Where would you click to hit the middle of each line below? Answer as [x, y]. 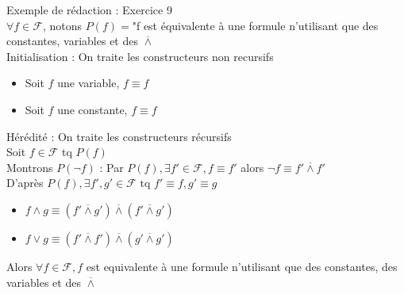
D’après [25, 183]
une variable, [88, 83]
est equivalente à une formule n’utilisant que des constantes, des [242, 266]
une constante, [92, 109]
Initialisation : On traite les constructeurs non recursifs [140, 56]
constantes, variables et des [72, 41]
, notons [62, 25]
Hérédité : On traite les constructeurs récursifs [119, 136]
